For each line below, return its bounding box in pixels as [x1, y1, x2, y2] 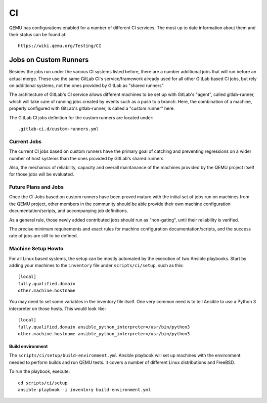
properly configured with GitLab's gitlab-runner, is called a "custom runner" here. [9, 105, 175, 111]
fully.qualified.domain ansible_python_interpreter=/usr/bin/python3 [18, 324, 190, 330]
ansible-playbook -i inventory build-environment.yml [18, 387, 151, 393]
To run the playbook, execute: [9, 368, 70, 374]
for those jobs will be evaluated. [9, 171, 74, 178]
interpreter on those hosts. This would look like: [9, 306, 106, 312]
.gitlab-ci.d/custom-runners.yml [18, 126, 99, 132]
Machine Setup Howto [9, 245, 64, 252]
